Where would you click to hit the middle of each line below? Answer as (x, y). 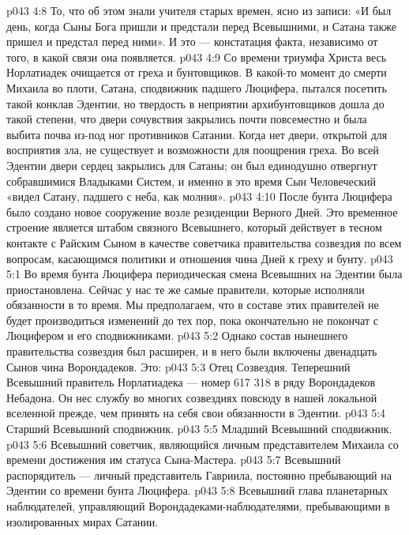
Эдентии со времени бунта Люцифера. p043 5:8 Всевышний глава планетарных (197, 490)
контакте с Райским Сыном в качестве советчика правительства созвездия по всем (204, 242)
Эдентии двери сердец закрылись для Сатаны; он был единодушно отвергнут (192, 165)
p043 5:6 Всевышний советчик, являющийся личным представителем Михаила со (203, 444)
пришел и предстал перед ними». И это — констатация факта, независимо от (192, 41)
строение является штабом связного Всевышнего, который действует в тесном (194, 227)
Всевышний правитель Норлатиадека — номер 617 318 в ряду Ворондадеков (191, 382)
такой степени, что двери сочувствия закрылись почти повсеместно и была (187, 119)
